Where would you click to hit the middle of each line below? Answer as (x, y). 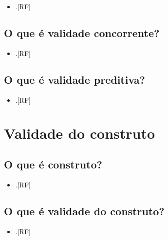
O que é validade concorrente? (82, 32)
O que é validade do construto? (84, 211)
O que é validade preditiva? (75, 79)
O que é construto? (53, 164)
